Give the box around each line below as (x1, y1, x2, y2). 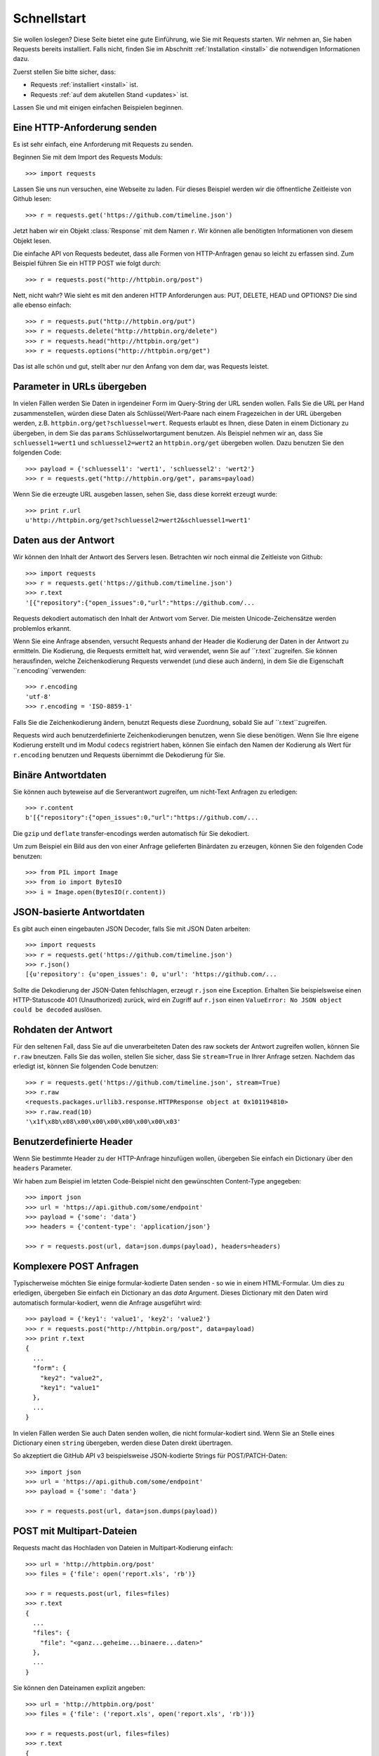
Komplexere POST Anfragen (13, 1260, 139, 1272)
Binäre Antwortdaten (13, 769, 107, 781)
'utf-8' (25, 693, 52, 700)
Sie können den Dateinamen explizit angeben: (13, 1684, 146, 1692)
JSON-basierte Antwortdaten (13, 906, 145, 918)
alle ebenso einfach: (13, 301, 72, 309)
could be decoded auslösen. (13, 1005, 102, 1014)
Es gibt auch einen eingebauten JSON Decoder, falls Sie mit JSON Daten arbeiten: (13, 924, 251, 933)
